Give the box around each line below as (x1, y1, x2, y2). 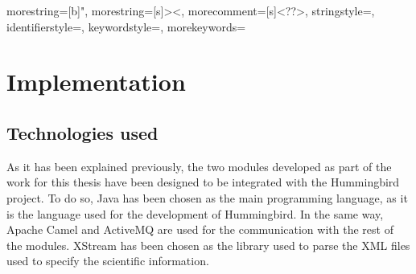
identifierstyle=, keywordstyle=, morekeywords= (6, 18, 246, 35)
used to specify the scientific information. (6, 252, 209, 269)
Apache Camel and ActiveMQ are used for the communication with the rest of (6, 221, 393, 238)
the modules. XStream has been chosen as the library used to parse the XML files (6, 236, 410, 253)
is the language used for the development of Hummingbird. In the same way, (6, 205, 384, 222)
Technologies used (6, 120, 159, 145)
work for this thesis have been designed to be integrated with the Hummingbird (6, 174, 400, 190)
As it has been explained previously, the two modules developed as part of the (6, 157, 392, 174)
